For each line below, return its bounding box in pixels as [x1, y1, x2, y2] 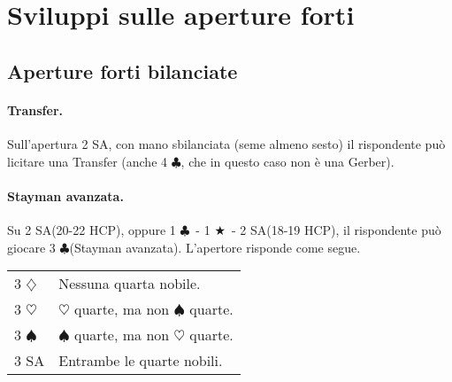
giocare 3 [7, 238, 56, 256]
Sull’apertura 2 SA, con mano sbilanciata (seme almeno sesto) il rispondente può [7, 134, 446, 152]
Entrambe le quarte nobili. [58, 350, 223, 371]
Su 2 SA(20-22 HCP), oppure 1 [7, 220, 176, 238]
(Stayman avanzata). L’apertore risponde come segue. [69, 238, 361, 256]
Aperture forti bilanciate [7, 57, 238, 84]
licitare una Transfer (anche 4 [7, 152, 168, 170]
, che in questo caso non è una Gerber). [180, 152, 395, 170]
